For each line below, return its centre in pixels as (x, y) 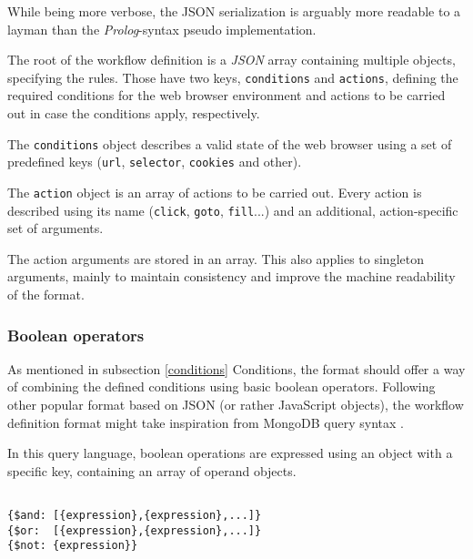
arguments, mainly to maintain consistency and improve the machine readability (231, 276)
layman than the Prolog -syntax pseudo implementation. (162, 29)
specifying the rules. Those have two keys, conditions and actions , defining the (233, 77)
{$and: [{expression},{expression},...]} (135, 516)
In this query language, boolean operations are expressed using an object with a (230, 453)
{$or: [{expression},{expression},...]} (135, 530)
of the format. (46, 295)
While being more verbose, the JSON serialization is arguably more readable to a (234, 11)
